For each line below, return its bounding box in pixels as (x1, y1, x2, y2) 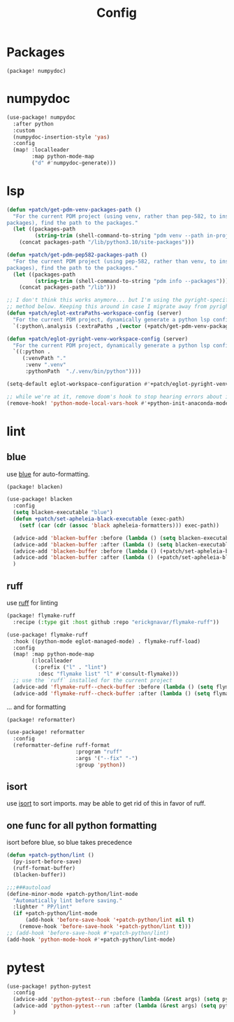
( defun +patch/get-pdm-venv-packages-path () (6, 206, 141, 213)
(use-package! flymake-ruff (6, 631, 89, 638)
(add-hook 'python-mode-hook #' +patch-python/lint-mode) (6, 936, 176, 943)
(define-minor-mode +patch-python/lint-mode (6, 890, 138, 897)
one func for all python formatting (6, 820, 157, 831)
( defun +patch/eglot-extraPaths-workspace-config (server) (6, 310, 182, 317)
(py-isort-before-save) (13, 858, 82, 866)
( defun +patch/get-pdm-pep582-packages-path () (6, 251, 148, 258)
